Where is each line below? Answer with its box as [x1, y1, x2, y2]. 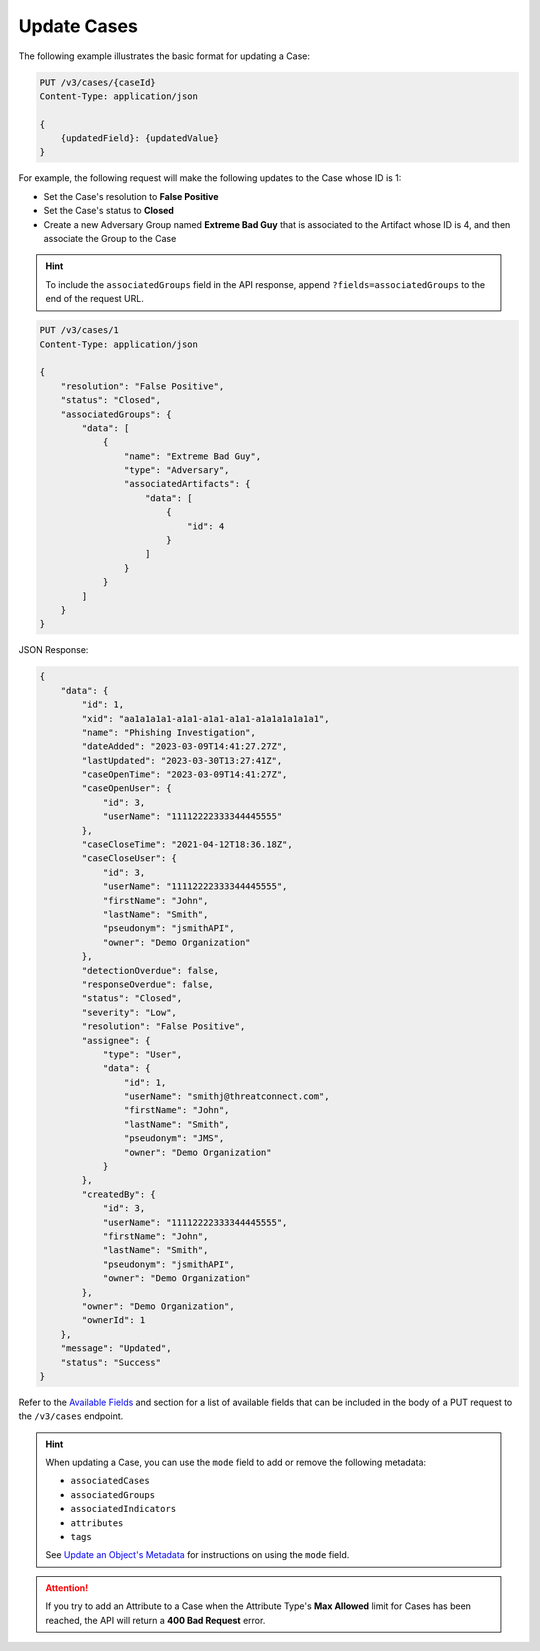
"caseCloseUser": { [81, 853, 177, 864]
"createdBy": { [81, 1188, 157, 1200]
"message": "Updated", [60, 1343, 172, 1354]
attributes [70, 1517, 124, 1529]
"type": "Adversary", [123, 465, 230, 476]
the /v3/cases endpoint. [18, 1410, 124, 1422]
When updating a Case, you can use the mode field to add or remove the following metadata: [45, 1456, 427, 1469]
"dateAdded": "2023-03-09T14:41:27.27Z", [81, 741, 288, 752]
